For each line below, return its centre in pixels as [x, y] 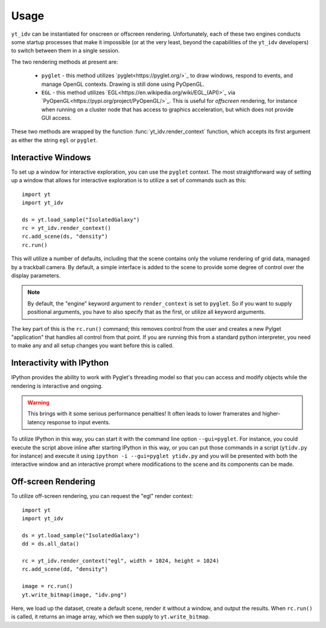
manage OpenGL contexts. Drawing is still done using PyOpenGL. [123, 84]
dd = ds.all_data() [51, 544]
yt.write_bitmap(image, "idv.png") [75, 595]
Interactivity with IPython [60, 363]
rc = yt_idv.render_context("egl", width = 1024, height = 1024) [121, 561]
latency [37, 422]
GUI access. [56, 118]
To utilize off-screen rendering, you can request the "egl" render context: [102, 496]
